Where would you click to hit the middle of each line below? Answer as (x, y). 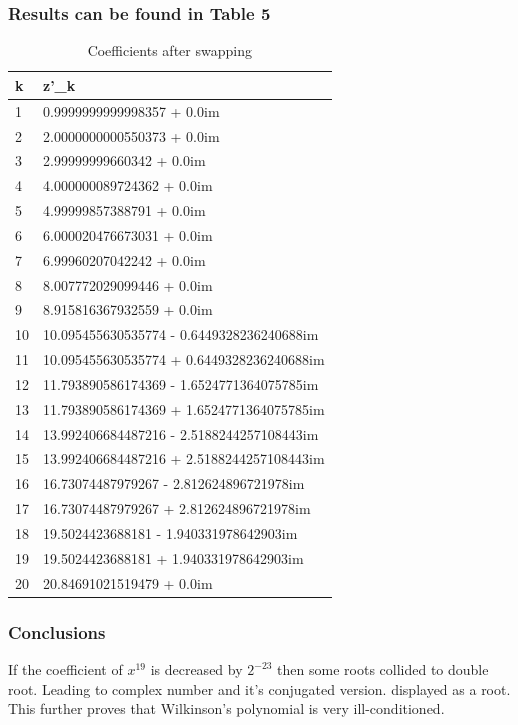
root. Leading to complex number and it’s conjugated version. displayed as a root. (259, 688)
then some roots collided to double (383, 669)
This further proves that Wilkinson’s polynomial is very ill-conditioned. (226, 708)
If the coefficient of (65, 669)
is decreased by (196, 669)
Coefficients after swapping (169, 50)
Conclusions (57, 631)
